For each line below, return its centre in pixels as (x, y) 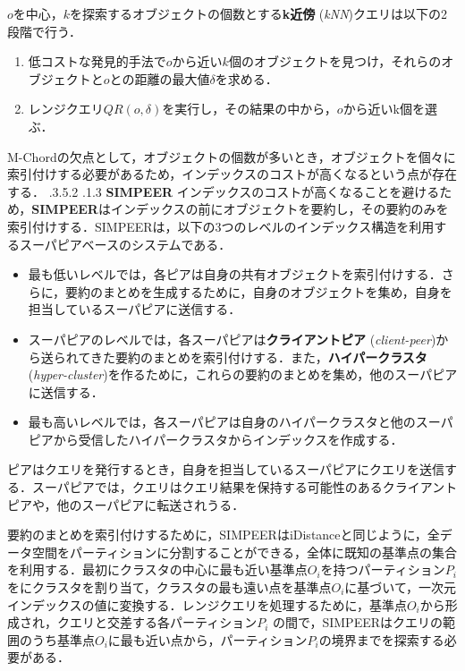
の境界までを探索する (381, 639)
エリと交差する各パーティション (163, 622)
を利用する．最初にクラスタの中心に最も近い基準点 (157, 569)
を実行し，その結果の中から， (249, 109)
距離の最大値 (172, 78)
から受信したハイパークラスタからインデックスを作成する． (228, 439)
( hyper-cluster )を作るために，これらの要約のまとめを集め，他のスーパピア (243, 374)
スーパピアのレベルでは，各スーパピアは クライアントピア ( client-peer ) (232, 339)
